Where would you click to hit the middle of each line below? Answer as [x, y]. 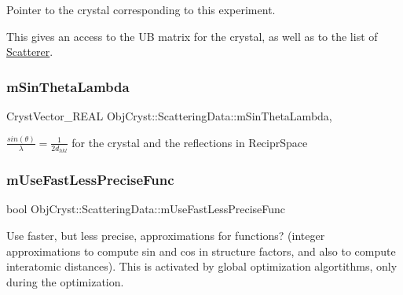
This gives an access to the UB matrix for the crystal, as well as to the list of [192, 36]
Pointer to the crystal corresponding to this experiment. [141, 9]
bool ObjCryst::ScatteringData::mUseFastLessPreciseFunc [146, 209]
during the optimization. [65, 281]
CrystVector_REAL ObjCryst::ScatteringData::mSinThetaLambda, [169, 116]
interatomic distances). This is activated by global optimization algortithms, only [202, 266]
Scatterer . [30, 52]
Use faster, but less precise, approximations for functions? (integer [166, 236]
